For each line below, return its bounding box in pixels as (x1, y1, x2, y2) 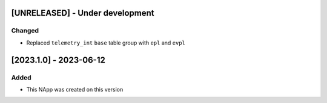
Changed (11, 27, 39, 35)
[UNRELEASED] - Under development (11, 8, 154, 18)
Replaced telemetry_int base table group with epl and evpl (26, 39, 186, 46)
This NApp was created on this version (26, 86, 124, 93)
